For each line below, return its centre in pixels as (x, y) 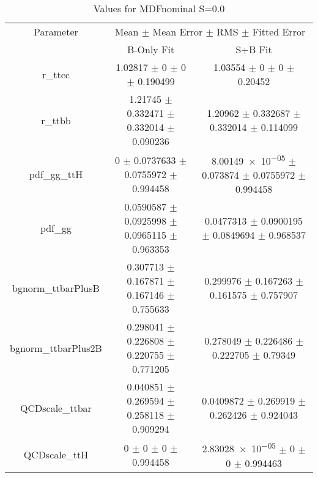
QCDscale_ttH (56, 455)
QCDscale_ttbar (56, 408)
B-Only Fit (151, 49)
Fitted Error (279, 32)
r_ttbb (56, 120)
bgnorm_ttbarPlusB (56, 288)
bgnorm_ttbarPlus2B (56, 348)
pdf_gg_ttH (56, 174)
